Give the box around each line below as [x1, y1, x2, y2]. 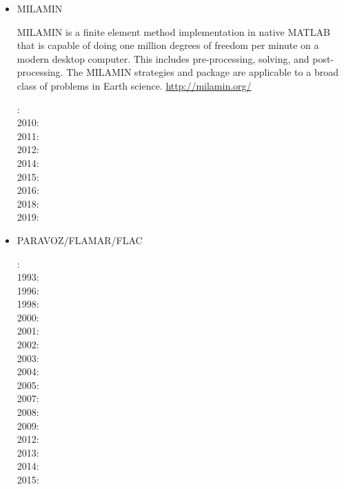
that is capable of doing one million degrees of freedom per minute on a [17, 38, 319, 52]
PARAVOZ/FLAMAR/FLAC [17, 232, 143, 247]
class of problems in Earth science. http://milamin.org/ [17, 78, 252, 92]
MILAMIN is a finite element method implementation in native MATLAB [17, 24, 330, 39]
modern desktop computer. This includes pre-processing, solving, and [17, 51, 310, 66]
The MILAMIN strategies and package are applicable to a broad [66, 65, 338, 79]
